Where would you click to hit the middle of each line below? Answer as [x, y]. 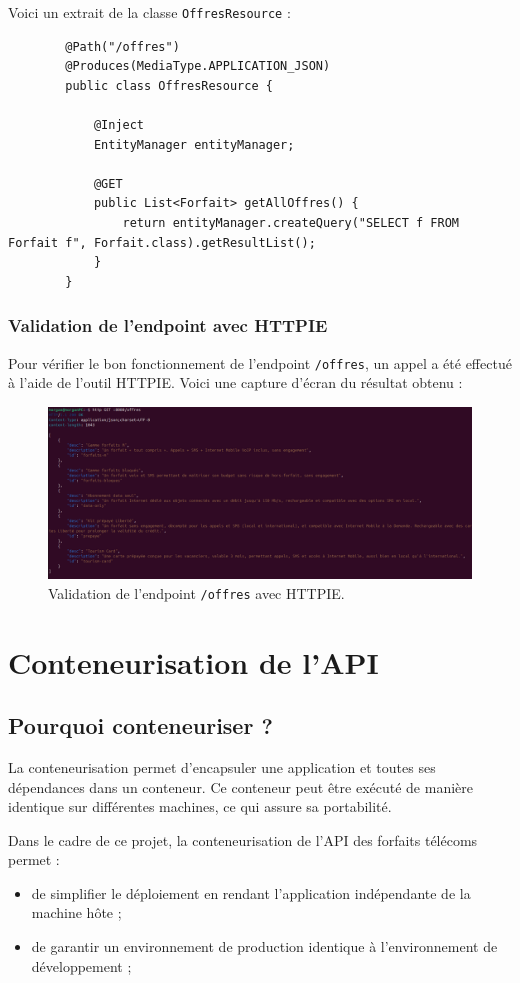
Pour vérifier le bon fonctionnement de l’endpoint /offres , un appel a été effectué [260, 362]
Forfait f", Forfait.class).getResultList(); [162, 242]
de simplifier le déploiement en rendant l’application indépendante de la [251, 892]
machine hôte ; [76, 912]
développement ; [81, 965]
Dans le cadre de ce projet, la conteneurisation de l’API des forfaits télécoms [243, 839]
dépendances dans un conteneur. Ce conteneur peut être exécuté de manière [240, 786]
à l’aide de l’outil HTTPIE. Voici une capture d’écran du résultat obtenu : [235, 382]
